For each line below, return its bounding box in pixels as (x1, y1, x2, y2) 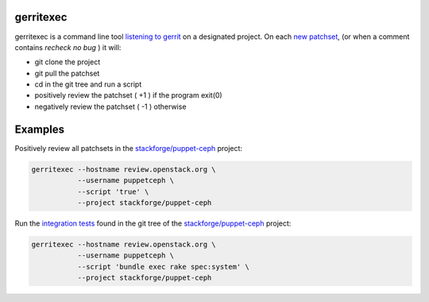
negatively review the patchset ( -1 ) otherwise (34, 102, 187, 111)
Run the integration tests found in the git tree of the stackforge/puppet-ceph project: (14, 219, 292, 228)
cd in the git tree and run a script (34, 79, 142, 89)
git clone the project (34, 57, 101, 67)
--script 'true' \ (77, 187, 149, 196)
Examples (14, 122, 65, 136)
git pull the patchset (34, 68, 100, 78)
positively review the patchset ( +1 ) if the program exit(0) (34, 91, 222, 100)
